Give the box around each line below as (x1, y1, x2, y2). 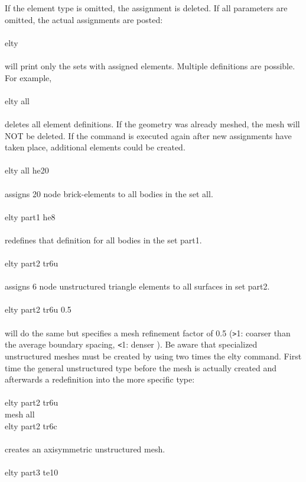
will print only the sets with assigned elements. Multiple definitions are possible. (5, 59, 295, 72)
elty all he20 (5, 164, 49, 176)
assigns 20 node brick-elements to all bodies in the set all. (5, 187, 213, 200)
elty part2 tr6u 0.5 (5, 303, 71, 316)
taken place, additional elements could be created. (5, 141, 185, 153)
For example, (5, 71, 52, 83)
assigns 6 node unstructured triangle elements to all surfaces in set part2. (5, 280, 270, 293)
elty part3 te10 (5, 465, 58, 478)
